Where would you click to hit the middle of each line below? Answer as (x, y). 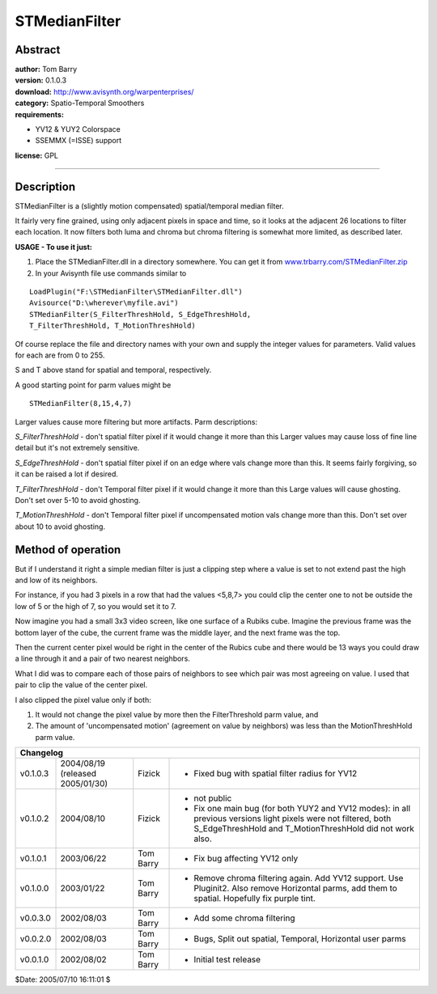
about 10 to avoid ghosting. (60, 527)
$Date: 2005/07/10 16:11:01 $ (63, 979)
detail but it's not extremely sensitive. (77, 448)
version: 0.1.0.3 (41, 80)
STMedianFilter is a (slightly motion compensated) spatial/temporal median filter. (149, 205)
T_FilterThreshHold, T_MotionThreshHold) (112, 326)
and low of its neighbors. (56, 580)
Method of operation (68, 550)
